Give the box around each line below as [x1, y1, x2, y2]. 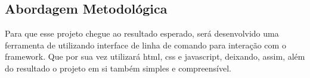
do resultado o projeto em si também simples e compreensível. [5, 61, 232, 74]
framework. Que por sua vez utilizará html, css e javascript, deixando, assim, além [5, 50, 305, 63]
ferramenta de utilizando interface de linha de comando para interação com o [5, 38, 286, 51]
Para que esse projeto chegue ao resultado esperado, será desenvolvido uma [5, 27, 279, 40]
